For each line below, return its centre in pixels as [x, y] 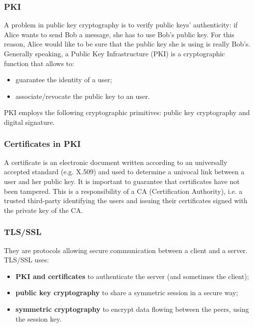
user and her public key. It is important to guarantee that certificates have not [122, 181]
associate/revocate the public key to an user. [83, 96]
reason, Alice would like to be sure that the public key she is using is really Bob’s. [127, 44]
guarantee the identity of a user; [64, 80]
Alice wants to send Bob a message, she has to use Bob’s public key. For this [119, 34]
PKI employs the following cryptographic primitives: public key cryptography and [127, 112]
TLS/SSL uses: [26, 260]
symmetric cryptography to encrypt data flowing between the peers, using [132, 309]
